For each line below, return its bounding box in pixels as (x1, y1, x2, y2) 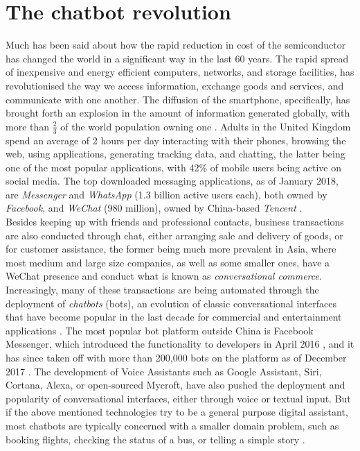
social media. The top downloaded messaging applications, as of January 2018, (6, 173, 339, 188)
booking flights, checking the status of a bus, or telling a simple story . (6, 432, 305, 446)
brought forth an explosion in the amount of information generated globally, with (6, 105, 350, 120)
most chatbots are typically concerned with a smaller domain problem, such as (6, 418, 339, 432)
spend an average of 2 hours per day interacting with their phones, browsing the (6, 133, 346, 147)
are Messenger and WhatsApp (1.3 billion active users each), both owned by (6, 187, 327, 201)
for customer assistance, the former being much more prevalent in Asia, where (6, 241, 336, 256)
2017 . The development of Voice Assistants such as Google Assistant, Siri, (6, 364, 322, 378)
